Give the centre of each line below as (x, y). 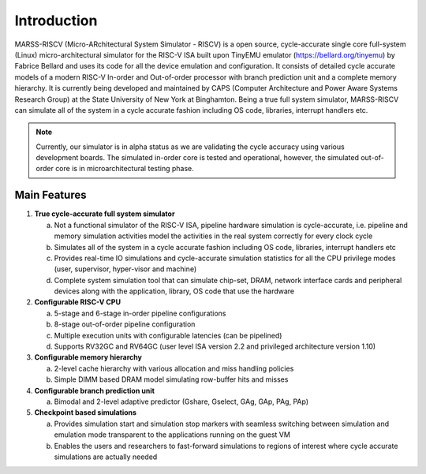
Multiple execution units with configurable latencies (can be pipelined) (168, 335)
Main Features (50, 195)
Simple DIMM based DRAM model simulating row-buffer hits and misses (171, 379)
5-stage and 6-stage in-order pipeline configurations (140, 313)
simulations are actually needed (106, 457)
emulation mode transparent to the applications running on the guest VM (172, 435)
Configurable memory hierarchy (88, 357)
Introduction (56, 21)
